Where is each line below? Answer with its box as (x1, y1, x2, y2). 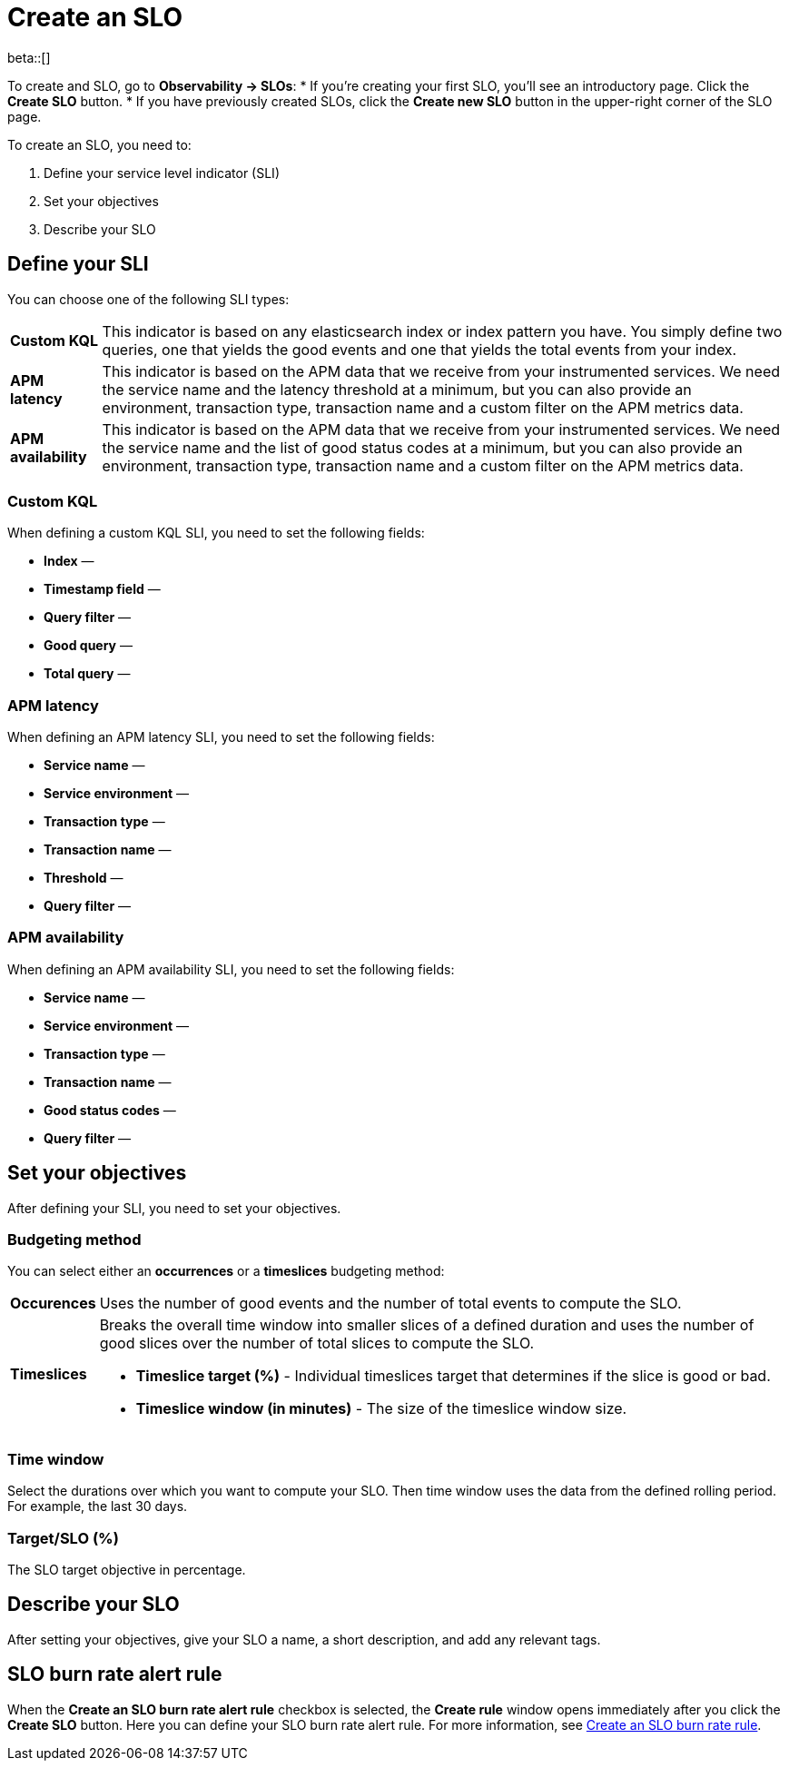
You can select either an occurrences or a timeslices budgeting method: (7, 1263, 445, 1279)
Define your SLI (7, 252, 149, 276)
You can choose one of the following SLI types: (7, 291, 290, 307)
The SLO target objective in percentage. (7, 1561, 246, 1577)
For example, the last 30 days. (7, 1498, 188, 1515)
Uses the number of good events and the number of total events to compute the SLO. (99, 1294, 682, 1313)
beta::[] (7, 49, 51, 65)
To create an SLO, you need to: (7, 136, 192, 153)
